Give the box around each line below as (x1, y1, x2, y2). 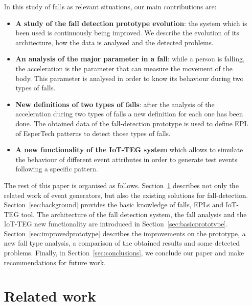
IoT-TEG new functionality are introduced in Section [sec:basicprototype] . (4, 219, 228, 229)
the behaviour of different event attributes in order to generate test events (15, 154, 237, 164)
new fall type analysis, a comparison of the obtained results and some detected (4, 238, 240, 248)
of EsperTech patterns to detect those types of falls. (15, 128, 171, 138)
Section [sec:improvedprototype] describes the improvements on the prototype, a (4, 228, 246, 238)
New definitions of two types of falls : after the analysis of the (15, 99, 215, 109)
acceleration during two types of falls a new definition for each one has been (15, 109, 243, 119)
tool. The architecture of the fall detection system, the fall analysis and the (21, 209, 247, 219)
